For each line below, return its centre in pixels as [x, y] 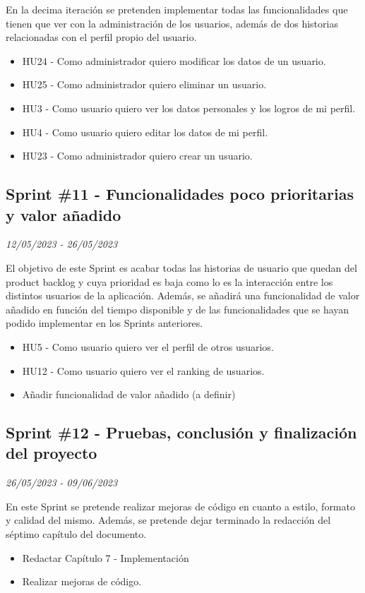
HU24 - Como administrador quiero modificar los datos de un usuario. [174, 60]
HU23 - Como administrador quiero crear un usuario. [137, 156]
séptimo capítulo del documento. [76, 534]
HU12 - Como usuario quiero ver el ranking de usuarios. [143, 370]
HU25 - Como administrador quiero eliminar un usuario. [144, 84]
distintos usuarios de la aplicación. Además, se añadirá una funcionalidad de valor [183, 295]
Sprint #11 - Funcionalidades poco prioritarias [180, 194]
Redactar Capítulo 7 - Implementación [106, 557]
